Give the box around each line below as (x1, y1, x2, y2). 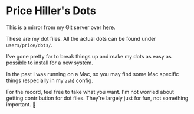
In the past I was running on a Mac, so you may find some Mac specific (6, 70, 179, 77)
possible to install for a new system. (6, 59, 93, 66)
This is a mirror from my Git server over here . (6, 24, 116, 31)
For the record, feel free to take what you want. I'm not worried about (6, 88, 175, 95)
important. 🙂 (6, 100, 37, 108)
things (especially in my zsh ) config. (6, 77, 93, 84)
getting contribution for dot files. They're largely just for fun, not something (6, 95, 189, 102)
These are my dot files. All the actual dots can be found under (6, 35, 156, 42)
